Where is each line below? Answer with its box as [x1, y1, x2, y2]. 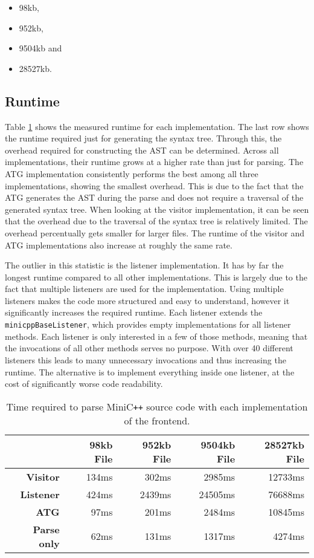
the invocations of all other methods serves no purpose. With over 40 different [5, 342, 293, 354]
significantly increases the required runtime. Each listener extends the [5, 306, 263, 319]
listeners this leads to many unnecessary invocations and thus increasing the [5, 353, 286, 366]
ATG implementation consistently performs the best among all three [5, 167, 258, 180]
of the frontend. [124, 413, 190, 427]
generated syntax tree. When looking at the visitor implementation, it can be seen [5, 203, 309, 215]
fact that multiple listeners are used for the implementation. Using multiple [5, 282, 284, 295]
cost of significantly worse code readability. [5, 377, 163, 390]
